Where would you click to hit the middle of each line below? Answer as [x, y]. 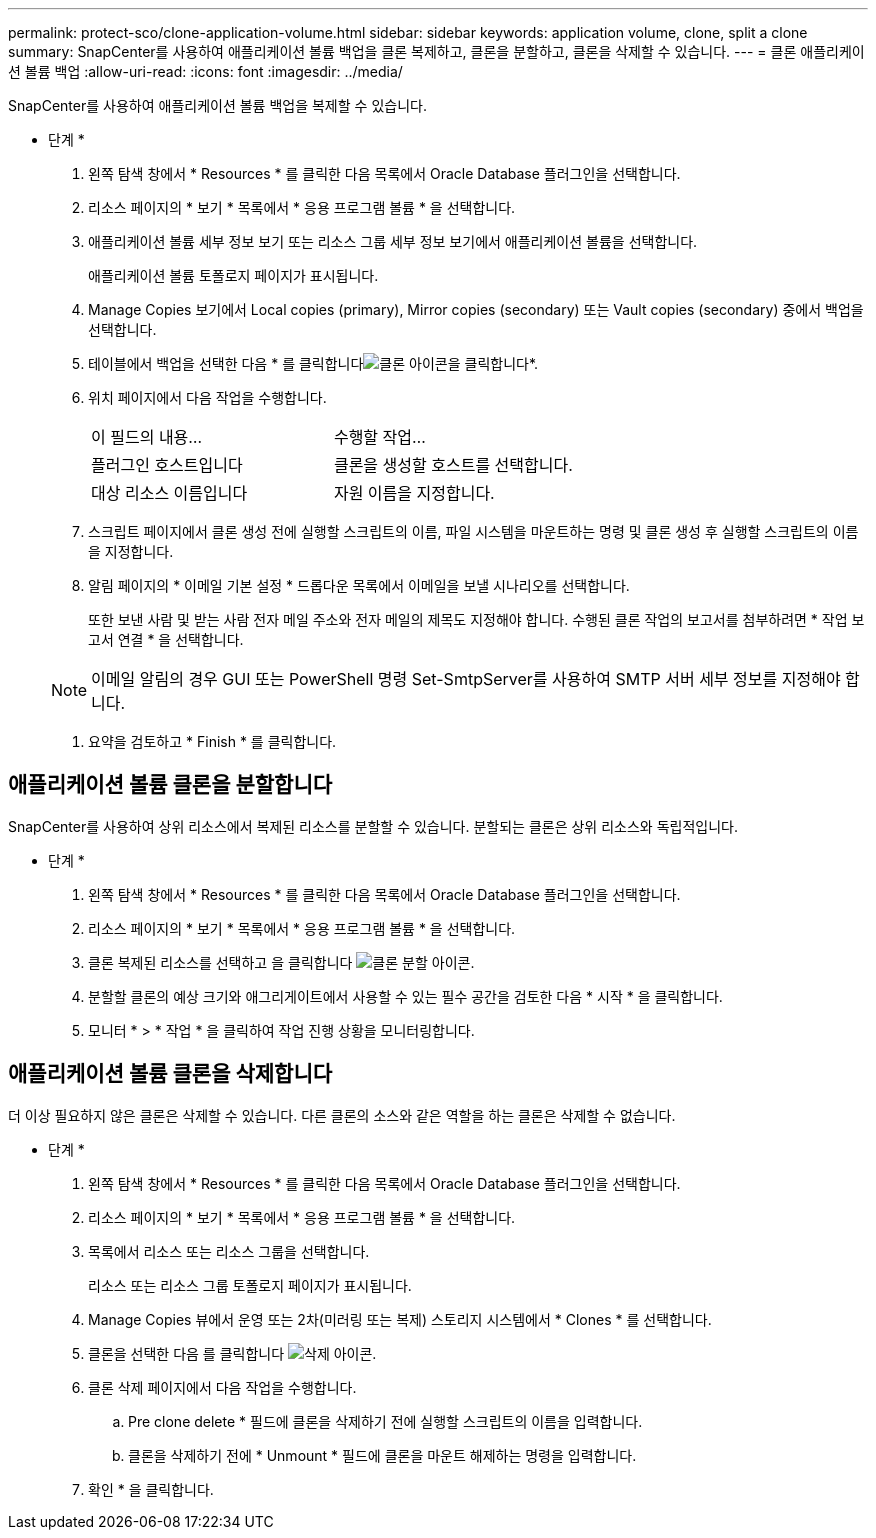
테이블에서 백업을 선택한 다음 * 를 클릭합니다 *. [313, 363]
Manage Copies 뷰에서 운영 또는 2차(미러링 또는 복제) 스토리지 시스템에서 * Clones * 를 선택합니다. [400, 1319]
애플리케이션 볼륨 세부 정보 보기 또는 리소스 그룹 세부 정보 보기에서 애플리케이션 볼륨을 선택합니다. [393, 241]
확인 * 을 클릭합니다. [151, 1489]
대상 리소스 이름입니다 [169, 493]
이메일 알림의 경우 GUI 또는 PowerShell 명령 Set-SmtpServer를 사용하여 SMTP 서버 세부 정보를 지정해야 [466, 679]
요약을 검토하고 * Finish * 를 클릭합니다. [212, 741]
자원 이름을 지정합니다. [414, 493]
